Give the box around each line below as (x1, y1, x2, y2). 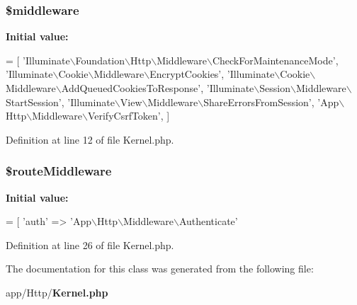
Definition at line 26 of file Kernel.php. (6, 237, 174, 252)
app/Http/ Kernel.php (6, 284, 108, 299)
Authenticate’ (178, 214, 238, 229)
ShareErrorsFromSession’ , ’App (203, 94, 339, 109)
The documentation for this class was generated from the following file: (6, 261, 314, 276)
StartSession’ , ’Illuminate (6, 94, 115, 109)
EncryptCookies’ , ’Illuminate (149, 67, 275, 81)
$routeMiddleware (6, 162, 112, 180)
